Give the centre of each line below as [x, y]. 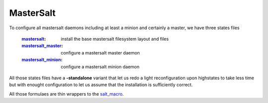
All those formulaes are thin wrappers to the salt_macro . [67, 94]
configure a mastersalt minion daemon [100, 66]
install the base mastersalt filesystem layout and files [115, 39]
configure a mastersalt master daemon [100, 52]
